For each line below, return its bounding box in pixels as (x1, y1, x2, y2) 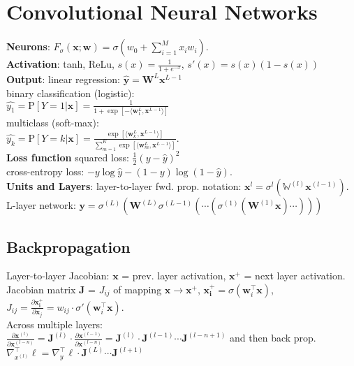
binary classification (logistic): (6, 85, 135, 100)
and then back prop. (230, 330, 316, 345)
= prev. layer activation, (121, 268, 226, 283)
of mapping (113, 281, 162, 296)
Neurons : (6, 39, 50, 54)
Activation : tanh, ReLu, (6, 57, 115, 71)
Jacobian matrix (6, 281, 76, 296)
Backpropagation (6, 235, 131, 257)
